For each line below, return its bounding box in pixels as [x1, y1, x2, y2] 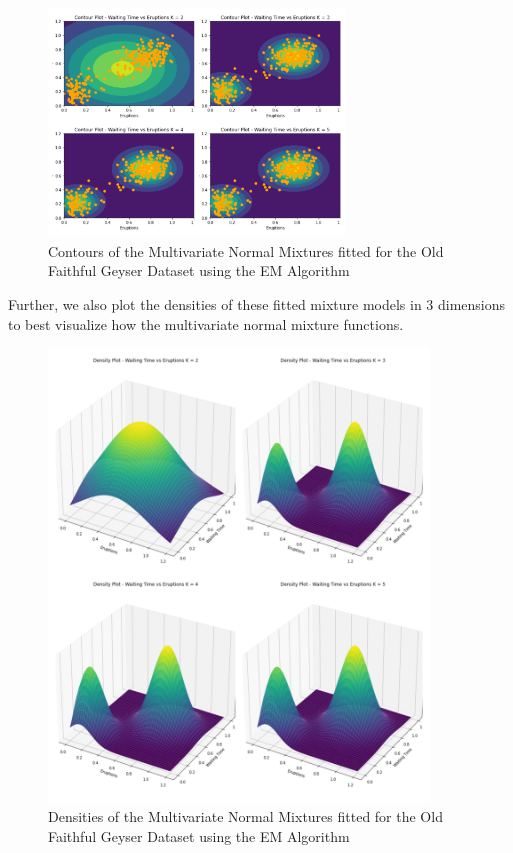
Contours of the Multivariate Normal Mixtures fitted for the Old [48, 240, 444, 261]
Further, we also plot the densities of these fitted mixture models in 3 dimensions [8, 294, 506, 315]
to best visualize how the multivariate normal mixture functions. [8, 313, 404, 334]
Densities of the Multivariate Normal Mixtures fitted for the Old [48, 806, 443, 827]
